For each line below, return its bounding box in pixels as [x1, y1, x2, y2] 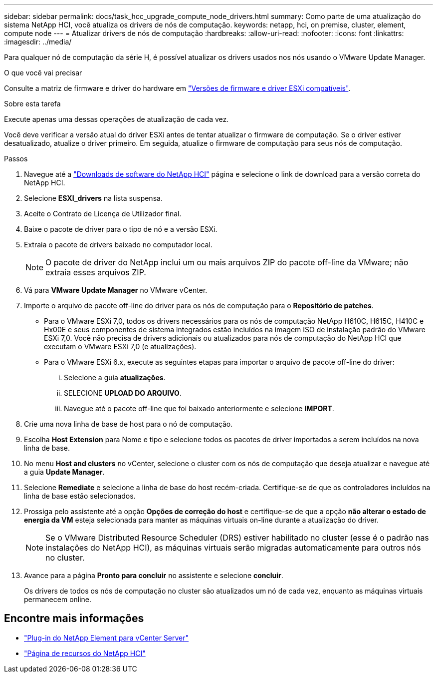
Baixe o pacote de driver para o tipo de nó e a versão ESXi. [24, 225, 218, 233]
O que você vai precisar [4, 68, 82, 77]
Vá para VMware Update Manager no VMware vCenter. [24, 286, 208, 294]
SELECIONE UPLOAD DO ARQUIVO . [64, 389, 182, 397]
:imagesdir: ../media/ [4, 37, 72, 46]
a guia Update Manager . [24, 468, 105, 476]
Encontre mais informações [4, 612, 144, 625]
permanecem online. [24, 595, 92, 604]
